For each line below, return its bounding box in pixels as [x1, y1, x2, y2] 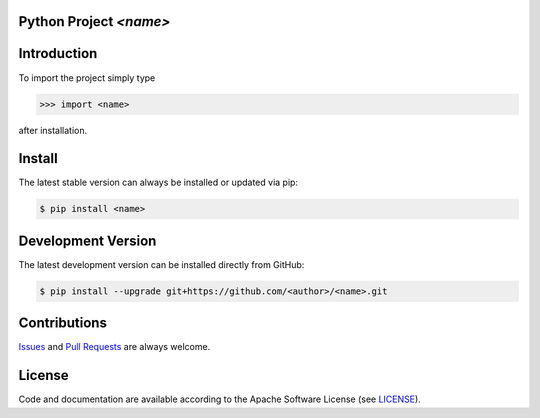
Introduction [18, 45, 98, 62]
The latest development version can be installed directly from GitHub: [18, 258, 305, 270]
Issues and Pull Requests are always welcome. [18, 341, 211, 353]
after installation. [18, 124, 88, 136]
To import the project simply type [18, 71, 156, 84]
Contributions [18, 315, 107, 332]
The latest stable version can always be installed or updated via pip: [18, 176, 299, 189]
